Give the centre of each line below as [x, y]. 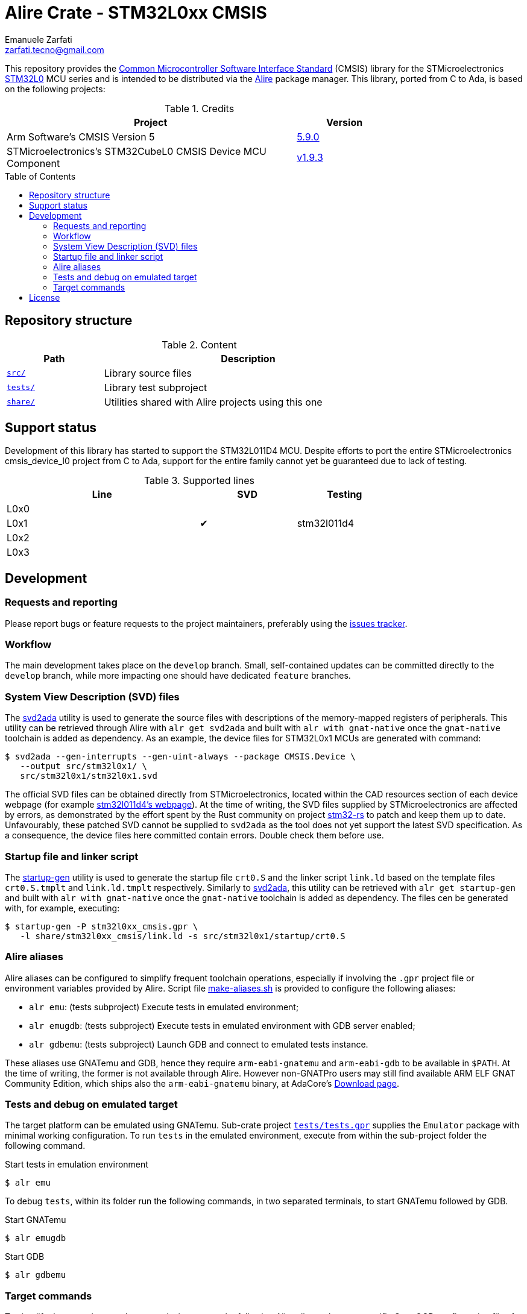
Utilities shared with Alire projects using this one [213, 402]
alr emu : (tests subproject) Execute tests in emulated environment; [164, 1007]
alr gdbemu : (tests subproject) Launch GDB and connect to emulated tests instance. [199, 1044]
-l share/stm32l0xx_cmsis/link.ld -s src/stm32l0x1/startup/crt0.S [183, 936]
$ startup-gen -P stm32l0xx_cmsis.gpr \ [102, 926]
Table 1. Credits [199, 108]
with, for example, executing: [62, 908]
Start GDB [25, 1257]
